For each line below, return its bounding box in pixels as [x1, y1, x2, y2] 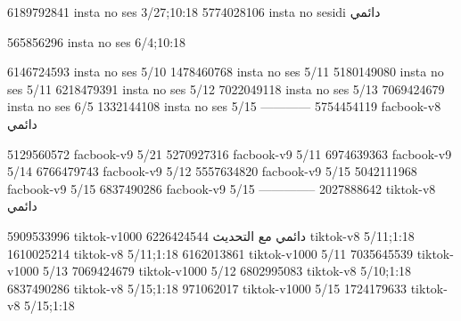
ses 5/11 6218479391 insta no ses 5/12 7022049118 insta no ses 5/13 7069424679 [7, 79, 445, 98]
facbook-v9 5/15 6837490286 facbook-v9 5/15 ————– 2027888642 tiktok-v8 [7, 179, 436, 197]
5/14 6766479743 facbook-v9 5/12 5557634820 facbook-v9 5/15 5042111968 [7, 162, 417, 181]
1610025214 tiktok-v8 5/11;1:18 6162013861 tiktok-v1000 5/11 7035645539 [7, 244, 413, 262]
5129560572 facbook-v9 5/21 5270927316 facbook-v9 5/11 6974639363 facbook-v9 [7, 144, 452, 163]
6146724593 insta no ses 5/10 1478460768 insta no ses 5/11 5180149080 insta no [7, 62, 444, 81]
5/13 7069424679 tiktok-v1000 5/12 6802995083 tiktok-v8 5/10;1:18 [43, 261, 412, 280]
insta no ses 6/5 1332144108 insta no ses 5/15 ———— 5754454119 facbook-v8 [7, 97, 441, 116]
